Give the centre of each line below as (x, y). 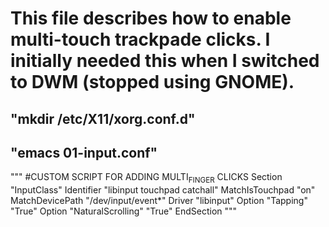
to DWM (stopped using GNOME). (152, 82)
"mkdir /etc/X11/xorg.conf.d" (103, 118)
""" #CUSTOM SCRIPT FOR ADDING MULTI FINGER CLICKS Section (146, 178)
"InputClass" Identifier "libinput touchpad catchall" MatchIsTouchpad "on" (163, 190)
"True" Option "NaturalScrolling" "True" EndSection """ (124, 211)
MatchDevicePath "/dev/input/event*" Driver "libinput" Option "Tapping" (159, 201)
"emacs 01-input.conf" (84, 152)
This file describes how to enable (151, 18)
